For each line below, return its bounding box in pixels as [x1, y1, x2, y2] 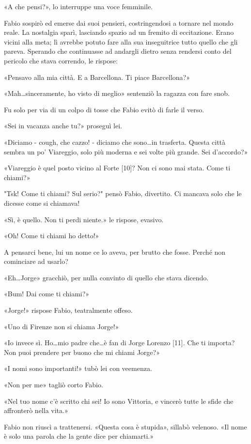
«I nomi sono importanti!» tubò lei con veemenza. [4, 363, 152, 373]
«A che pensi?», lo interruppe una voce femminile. [4, 1, 153, 11]
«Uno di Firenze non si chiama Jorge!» [4, 321, 119, 331]
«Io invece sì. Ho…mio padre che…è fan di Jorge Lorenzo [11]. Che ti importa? [4, 337, 235, 348]
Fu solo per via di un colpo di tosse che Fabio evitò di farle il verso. [4, 104, 204, 114]
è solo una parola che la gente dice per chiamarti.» [4, 431, 154, 441]
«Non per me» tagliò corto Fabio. [4, 380, 103, 390]
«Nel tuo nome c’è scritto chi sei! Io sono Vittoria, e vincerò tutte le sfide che [4, 396, 234, 406]
